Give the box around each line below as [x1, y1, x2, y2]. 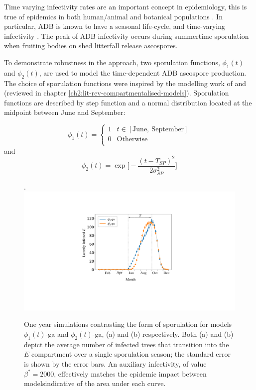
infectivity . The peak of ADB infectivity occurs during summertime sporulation [4, 30, 249, 41]
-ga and [45, 329, 69, 339]
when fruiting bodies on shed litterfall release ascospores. [4, 40, 178, 51]
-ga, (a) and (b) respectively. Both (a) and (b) [92, 329, 234, 339]
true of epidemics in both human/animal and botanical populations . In [4, 11, 223, 21]
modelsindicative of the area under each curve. [24, 378, 166, 389]
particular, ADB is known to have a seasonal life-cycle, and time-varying [4, 21, 226, 31]
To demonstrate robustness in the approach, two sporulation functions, [4, 57, 220, 67]
